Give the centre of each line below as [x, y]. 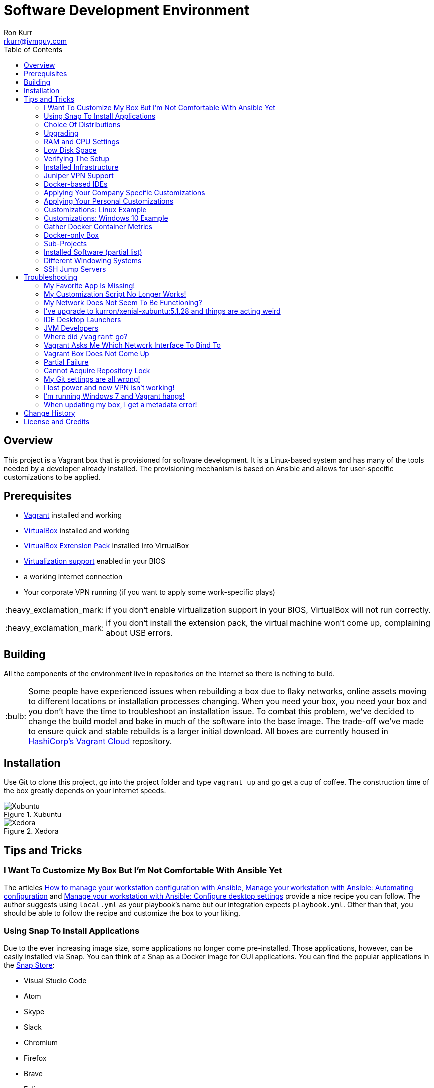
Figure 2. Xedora [31, 831]
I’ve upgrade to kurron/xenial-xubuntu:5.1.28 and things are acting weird [162, 311]
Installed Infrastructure [81, 167]
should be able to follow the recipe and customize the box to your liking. [122, 913]
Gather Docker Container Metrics [98, 226]
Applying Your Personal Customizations [109, 201]
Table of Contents [33, 49]
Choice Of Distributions [82, 124]
